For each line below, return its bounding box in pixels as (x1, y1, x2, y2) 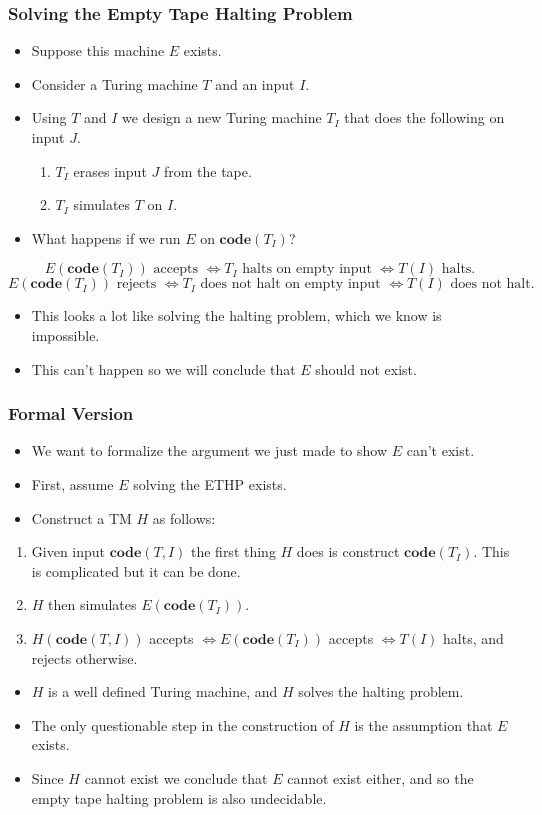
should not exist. (315, 358, 417, 379)
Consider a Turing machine (31, 73, 198, 94)
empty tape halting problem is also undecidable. (31, 787, 327, 808)
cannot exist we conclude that (84, 767, 268, 788)
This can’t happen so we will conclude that (31, 358, 296, 379)
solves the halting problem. (298, 681, 464, 702)
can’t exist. (406, 440, 475, 461)
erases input (73, 160, 147, 181)
